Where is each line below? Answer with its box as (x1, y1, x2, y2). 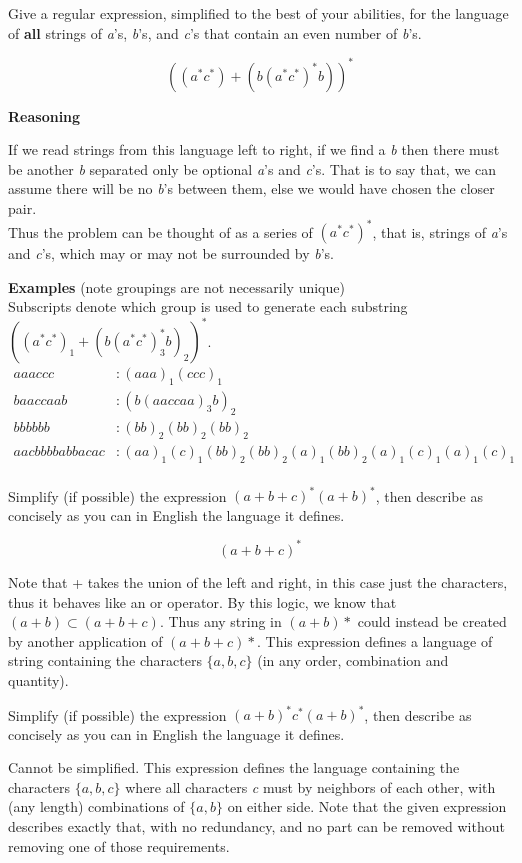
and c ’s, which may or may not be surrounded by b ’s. (8, 243, 334, 264)
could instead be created (357, 611, 507, 632)
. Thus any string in (159, 611, 282, 632)
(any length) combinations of (8, 796, 185, 817)
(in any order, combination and (257, 650, 449, 671)
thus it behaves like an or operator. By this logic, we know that (8, 591, 397, 612)
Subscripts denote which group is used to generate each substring (8, 296, 408, 317)
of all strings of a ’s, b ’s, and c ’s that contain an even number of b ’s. (8, 22, 422, 43)
